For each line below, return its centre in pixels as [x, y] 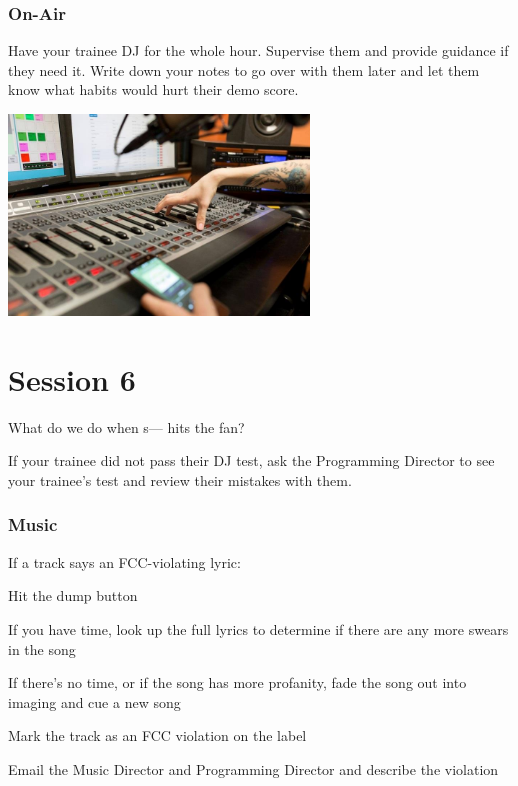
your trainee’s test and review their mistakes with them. [180, 479]
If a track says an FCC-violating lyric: [124, 561]
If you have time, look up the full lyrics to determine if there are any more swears [258, 628]
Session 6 [72, 378]
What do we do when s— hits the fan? [126, 426]
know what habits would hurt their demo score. [153, 89]
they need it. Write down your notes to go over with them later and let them [244, 69]
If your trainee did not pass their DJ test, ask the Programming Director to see [251, 460]
